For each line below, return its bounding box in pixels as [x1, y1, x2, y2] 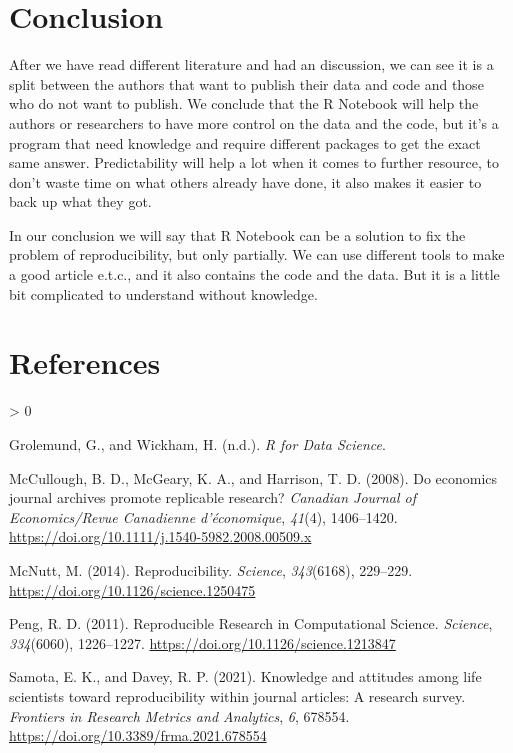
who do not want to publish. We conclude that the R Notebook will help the [9, 93, 479, 114]
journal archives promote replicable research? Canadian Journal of [9, 487, 417, 508]
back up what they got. [9, 191, 152, 212]
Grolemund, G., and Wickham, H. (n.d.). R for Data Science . [9, 433, 386, 454]
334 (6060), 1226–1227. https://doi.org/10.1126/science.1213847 [9, 632, 396, 653]
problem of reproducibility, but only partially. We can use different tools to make [9, 244, 505, 265]
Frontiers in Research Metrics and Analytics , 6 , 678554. [9, 705, 350, 726]
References [9, 342, 161, 383]
